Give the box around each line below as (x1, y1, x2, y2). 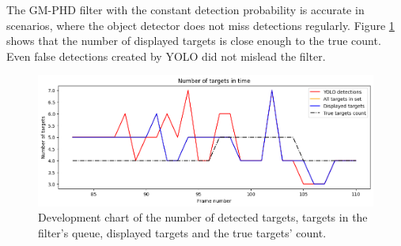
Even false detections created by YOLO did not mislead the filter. (6, 47, 326, 64)
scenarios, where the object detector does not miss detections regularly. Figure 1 (6, 17, 395, 33)
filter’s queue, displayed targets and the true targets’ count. (38, 225, 327, 241)
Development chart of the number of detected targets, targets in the (38, 209, 368, 225)
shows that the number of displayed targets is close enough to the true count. (6, 32, 381, 49)
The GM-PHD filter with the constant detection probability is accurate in (6, 2, 365, 17)
